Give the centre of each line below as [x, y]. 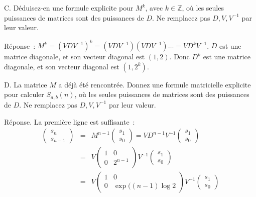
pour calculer [24, 94]
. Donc [179, 57]
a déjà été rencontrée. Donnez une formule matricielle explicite [155, 84]
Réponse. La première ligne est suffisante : [70, 121]
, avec [154, 8]
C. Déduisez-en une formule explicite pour [69, 8]
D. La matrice [26, 84]
